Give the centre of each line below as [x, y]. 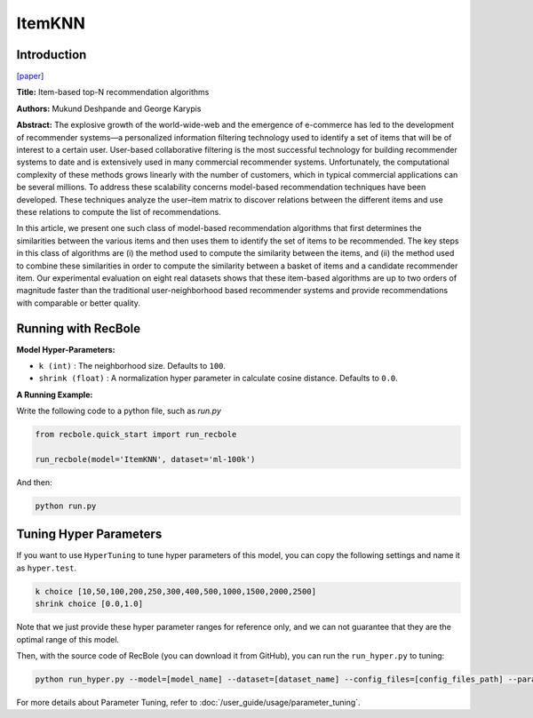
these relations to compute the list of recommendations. [119, 211]
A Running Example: [55, 395]
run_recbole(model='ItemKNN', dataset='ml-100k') [145, 459]
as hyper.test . [47, 568]
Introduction [52, 55]
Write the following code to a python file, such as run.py [119, 411]
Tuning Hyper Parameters [89, 535]
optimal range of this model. [68, 639]
